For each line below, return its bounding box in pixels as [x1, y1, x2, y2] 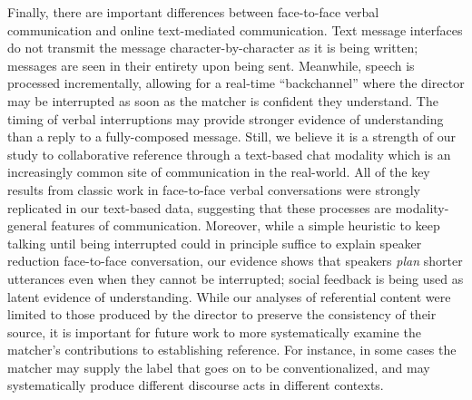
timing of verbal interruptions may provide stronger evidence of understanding [7, 109, 444, 128]
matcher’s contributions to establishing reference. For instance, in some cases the [7, 340, 457, 359]
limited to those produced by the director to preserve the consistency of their [7, 305, 437, 324]
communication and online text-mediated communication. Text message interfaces [7, 20, 463, 39]
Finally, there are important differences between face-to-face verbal [7, 3, 379, 21]
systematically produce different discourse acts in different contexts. [7, 376, 384, 395]
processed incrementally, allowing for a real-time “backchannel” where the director [7, 73, 465, 93]
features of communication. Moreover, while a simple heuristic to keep [51, 216, 440, 235]
